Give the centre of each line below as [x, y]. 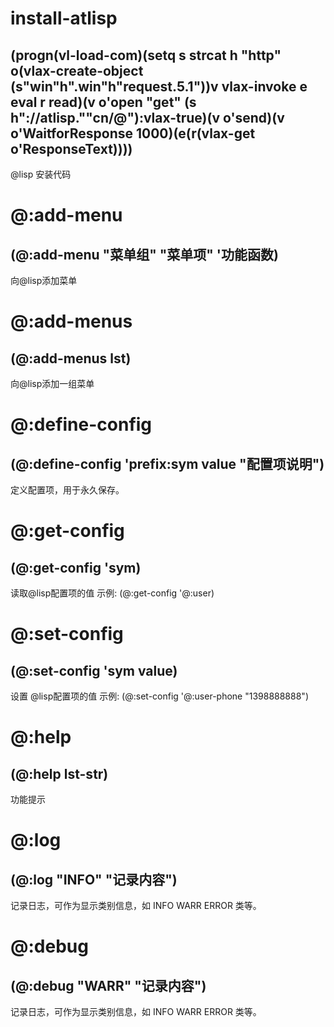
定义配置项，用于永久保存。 [67, 490]
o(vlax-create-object [77, 70]
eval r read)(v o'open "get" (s [103, 102]
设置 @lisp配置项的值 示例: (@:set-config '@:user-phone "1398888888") [159, 696]
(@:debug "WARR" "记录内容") [108, 985]
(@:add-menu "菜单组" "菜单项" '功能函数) [144, 254]
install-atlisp [64, 18]
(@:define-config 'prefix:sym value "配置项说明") [167, 463]
